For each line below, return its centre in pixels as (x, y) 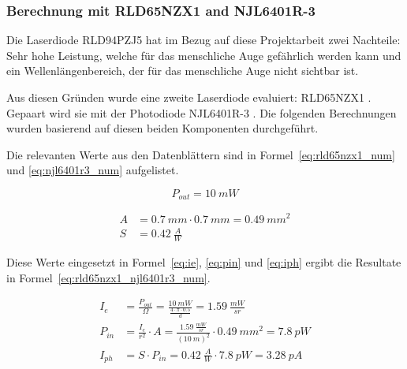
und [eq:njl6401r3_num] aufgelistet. (93, 170)
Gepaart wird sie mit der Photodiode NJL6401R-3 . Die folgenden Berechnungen (202, 112)
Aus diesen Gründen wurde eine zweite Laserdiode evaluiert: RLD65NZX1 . (189, 97)
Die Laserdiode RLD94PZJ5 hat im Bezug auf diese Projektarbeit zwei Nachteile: (203, 40)
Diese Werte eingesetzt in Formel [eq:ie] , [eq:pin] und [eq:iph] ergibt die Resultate (204, 261)
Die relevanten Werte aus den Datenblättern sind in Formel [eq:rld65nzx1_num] (201, 154)
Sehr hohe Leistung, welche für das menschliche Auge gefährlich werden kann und (204, 55)
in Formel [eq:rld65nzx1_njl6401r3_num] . (108, 277)
